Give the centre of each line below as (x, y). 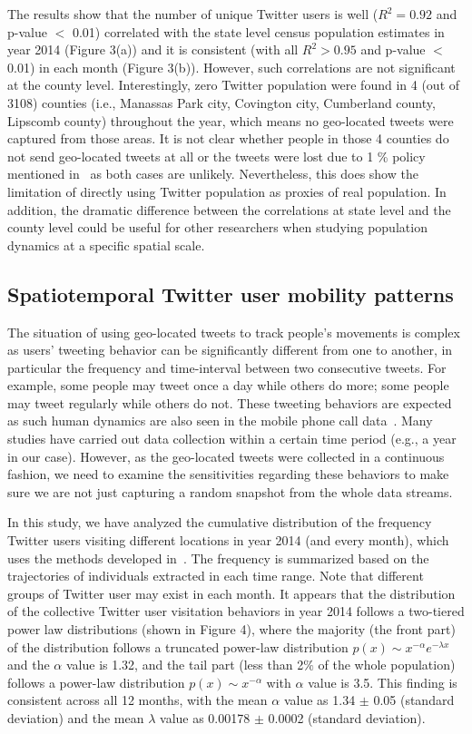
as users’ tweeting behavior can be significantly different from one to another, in (230, 350)
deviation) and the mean (76, 717)
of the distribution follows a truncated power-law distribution (178, 646)
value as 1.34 (320, 700)
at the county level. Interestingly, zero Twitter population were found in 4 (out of (234, 85)
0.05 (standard (414, 700)
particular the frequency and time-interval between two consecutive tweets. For (227, 367)
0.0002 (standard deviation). (347, 717)
